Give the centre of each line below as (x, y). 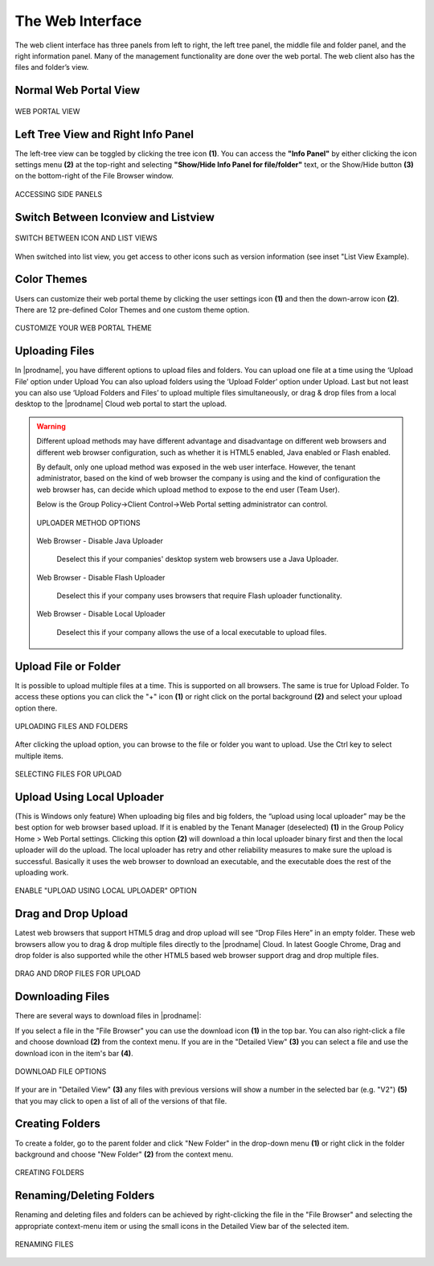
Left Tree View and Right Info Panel (104, 134)
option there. (36, 708)
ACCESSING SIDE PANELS (59, 194)
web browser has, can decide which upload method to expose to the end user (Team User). (188, 490)
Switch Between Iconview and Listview (115, 217)
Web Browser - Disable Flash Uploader (101, 577)
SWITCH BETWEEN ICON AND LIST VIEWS (86, 238)
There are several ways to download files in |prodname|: (108, 1016)
